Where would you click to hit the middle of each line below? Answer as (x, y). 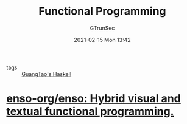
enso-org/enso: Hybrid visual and (94, 99)
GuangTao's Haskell (47, 74)
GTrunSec (102, 28)
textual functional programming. (90, 112)
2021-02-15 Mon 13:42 (102, 40)
